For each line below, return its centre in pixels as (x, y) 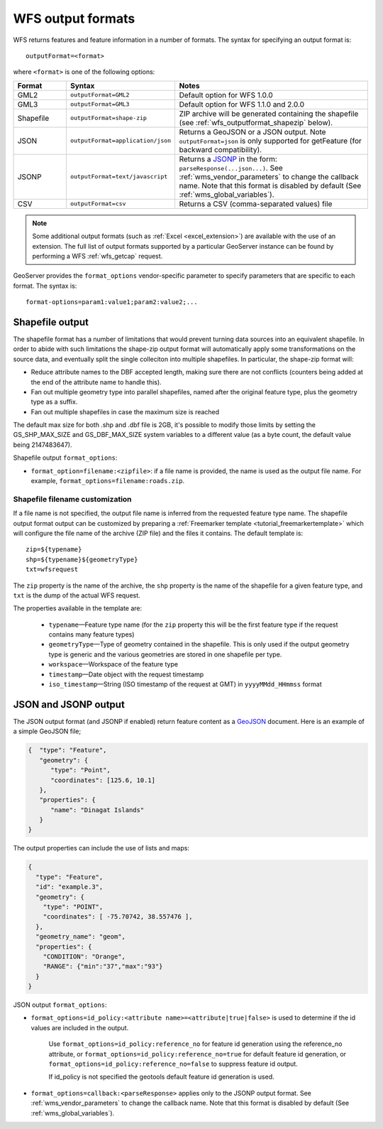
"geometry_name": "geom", (81, 937)
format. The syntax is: (45, 286)
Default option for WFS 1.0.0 (226, 94)
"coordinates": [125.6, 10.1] (103, 780)
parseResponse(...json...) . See (231, 168)
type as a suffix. (54, 402)
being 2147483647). (43, 445)
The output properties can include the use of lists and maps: (101, 848)
